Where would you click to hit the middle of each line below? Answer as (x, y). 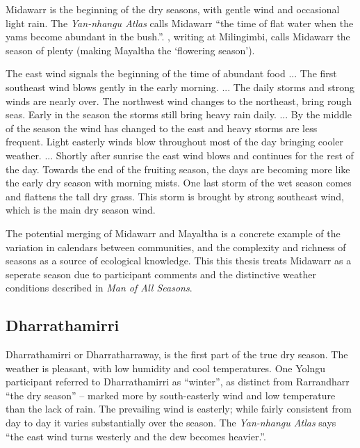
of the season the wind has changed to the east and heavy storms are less (162, 128)
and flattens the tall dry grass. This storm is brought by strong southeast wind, (175, 196)
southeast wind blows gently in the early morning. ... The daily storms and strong (180, 87)
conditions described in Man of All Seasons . (99, 288)
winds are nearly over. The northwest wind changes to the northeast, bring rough (179, 101)
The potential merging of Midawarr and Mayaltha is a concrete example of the (173, 233)
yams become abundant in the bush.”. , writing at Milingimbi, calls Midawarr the (178, 37)
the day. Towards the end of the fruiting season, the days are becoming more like (178, 169)
